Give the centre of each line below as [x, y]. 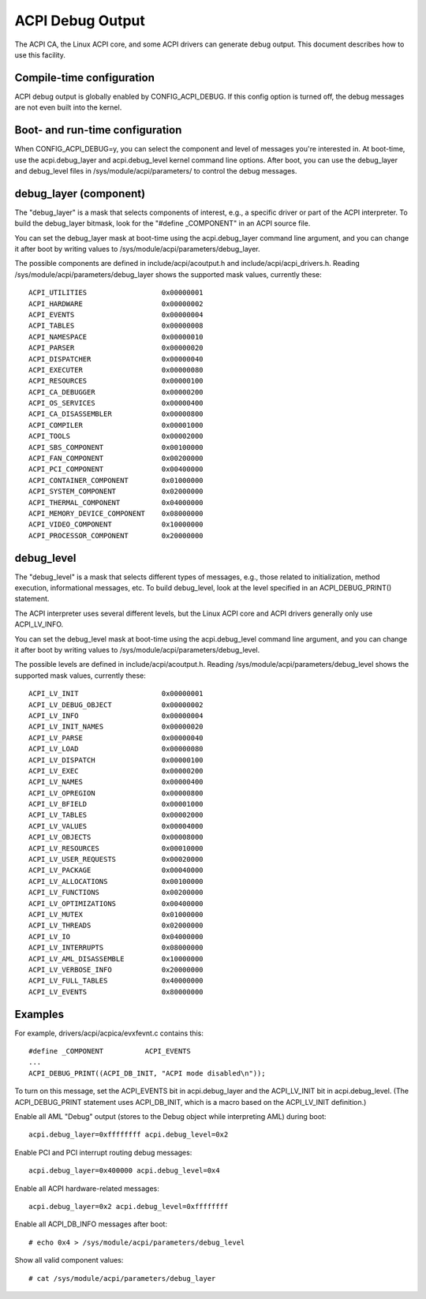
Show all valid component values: [69, 1260]
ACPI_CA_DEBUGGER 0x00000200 [116, 392]
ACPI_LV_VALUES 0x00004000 [116, 826]
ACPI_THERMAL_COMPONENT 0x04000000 [116, 502]
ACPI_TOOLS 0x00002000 [116, 436]
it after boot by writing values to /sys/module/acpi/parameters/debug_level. [137, 650]
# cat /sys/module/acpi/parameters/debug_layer [122, 1278]
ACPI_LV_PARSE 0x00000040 [116, 737]
